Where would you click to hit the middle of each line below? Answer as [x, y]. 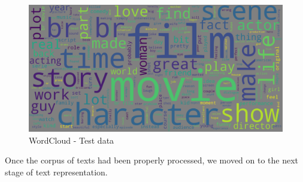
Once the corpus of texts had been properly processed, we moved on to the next [152, 160]
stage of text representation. [56, 172]
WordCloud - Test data [72, 140]
